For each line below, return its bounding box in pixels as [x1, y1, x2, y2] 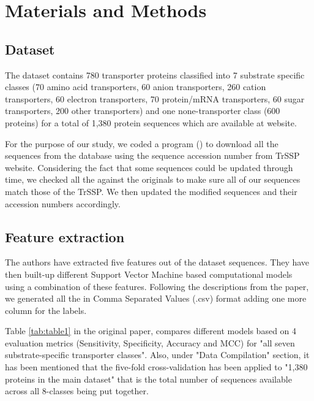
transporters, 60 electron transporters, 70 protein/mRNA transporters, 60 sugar [5, 92, 305, 105]
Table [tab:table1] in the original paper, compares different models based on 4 [5, 324, 297, 337]
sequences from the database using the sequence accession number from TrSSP [5, 149, 300, 162]
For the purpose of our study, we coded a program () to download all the [5, 137, 278, 150]
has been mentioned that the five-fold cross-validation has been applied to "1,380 [5, 361, 308, 373]
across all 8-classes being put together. [5, 384, 149, 397]
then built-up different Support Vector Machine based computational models [5, 267, 293, 280]
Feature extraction [5, 227, 125, 246]
